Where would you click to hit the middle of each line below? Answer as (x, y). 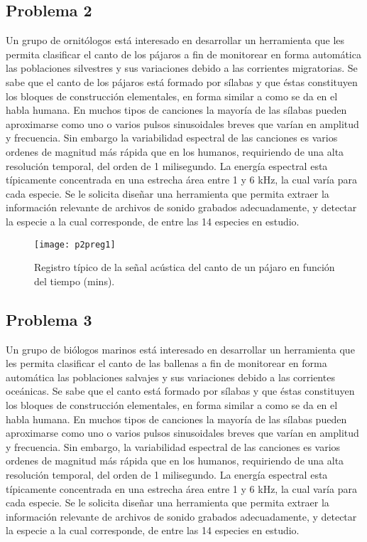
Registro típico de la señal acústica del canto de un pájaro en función (185, 267)
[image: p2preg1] (75, 244)
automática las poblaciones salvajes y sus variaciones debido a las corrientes (170, 377)
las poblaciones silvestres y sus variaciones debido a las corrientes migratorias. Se (182, 68)
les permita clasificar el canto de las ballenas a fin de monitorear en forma (166, 363)
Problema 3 (49, 319)
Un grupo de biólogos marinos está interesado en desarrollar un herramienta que (180, 349)
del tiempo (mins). (75, 281)
